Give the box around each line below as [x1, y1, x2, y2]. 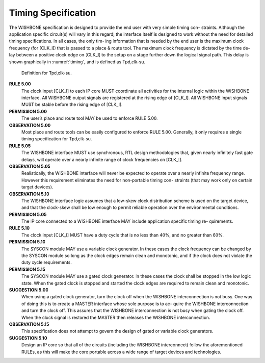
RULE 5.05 [9, 143, 31, 149]
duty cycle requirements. [21, 259, 72, 265]
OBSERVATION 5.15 [9, 321, 49, 327]
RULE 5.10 [9, 225, 30, 231]
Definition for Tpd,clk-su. [21, 70, 72, 76]
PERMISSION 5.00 [9, 108, 47, 114]
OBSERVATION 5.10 [9, 191, 50, 197]
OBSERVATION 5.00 [9, 122, 51, 128]
